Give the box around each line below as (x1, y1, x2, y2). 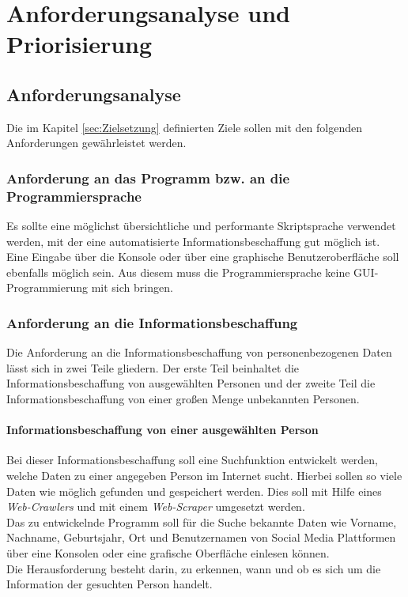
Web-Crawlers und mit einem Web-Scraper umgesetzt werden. (6, 498, 305, 515)
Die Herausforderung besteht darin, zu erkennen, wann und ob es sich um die (6, 560, 381, 576)
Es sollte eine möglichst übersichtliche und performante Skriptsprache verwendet (6, 217, 396, 234)
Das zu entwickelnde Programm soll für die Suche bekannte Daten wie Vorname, (6, 513, 397, 530)
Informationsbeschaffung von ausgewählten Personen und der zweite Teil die (6, 375, 376, 391)
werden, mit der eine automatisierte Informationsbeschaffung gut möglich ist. (6, 232, 380, 249)
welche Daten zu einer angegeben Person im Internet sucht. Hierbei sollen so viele (6, 467, 402, 484)
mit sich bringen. (91, 279, 173, 296)
